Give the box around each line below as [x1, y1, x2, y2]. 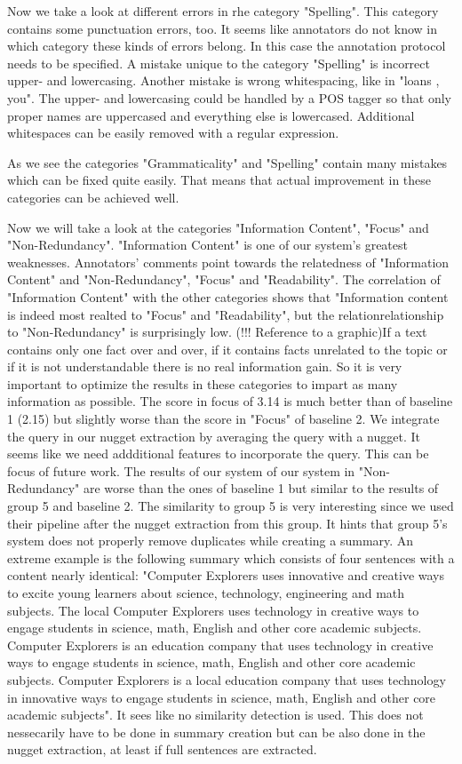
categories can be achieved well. [7, 187, 179, 206]
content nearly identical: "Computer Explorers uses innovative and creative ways [7, 566, 445, 585]
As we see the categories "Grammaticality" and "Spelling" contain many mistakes [7, 153, 448, 171]
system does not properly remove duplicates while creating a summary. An [7, 531, 414, 550]
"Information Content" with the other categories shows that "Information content [7, 287, 449, 306]
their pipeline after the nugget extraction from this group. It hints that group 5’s [7, 513, 448, 532]
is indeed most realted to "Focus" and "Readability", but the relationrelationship [7, 305, 444, 323]
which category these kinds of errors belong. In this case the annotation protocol [7, 36, 446, 55]
